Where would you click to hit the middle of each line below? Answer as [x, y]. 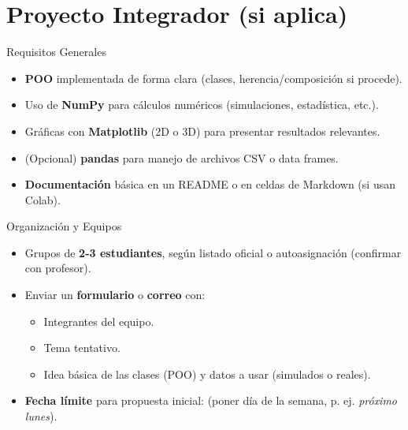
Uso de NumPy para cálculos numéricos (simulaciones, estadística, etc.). [202, 105]
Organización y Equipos [64, 226]
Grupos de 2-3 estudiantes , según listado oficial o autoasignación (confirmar [213, 252]
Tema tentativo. [82, 348]
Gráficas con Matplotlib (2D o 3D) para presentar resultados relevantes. [202, 131]
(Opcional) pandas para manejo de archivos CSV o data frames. [182, 157]
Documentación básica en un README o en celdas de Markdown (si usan [210, 184]
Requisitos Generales [56, 52]
